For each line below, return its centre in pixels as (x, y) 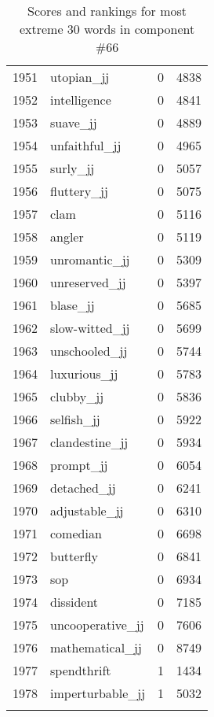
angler (67, 237)
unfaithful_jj (86, 145)
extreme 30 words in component (107, 29)
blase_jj (73, 305)
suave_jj (74, 122)
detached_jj (83, 488)
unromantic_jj (90, 259)
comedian (76, 533)
